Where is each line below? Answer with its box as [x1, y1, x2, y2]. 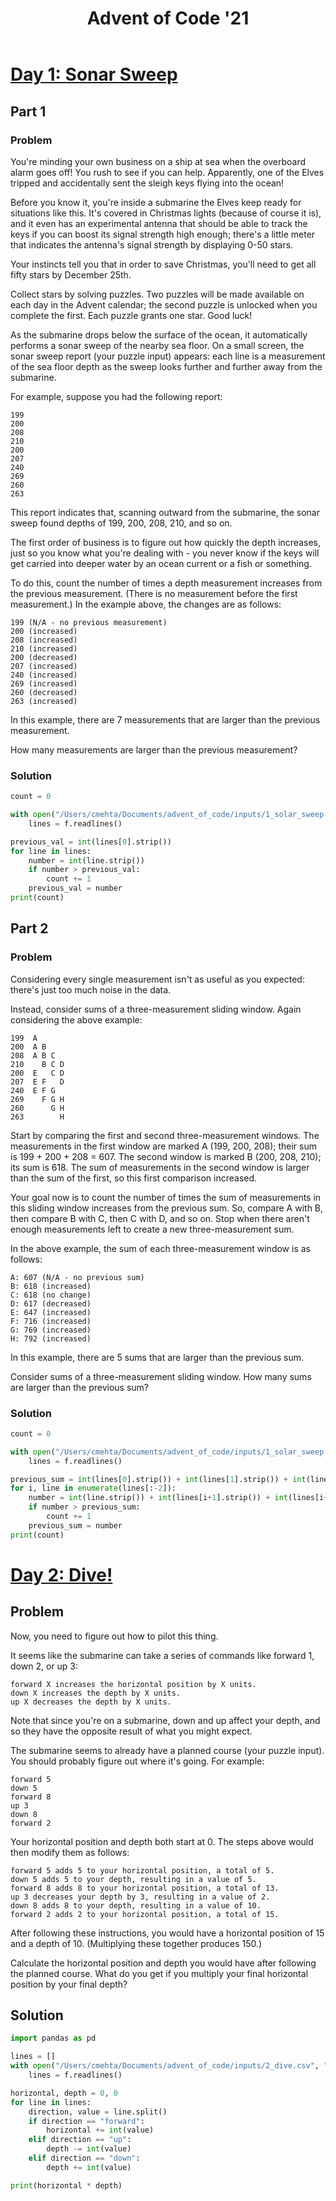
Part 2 [10, 920, 49, 937]
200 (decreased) [10, 652, 78, 662]
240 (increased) [10, 670, 78, 680]
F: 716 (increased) [10, 1316, 92, 1326]
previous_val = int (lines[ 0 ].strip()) [10, 837, 172, 847]
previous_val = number [28, 883, 123, 894]
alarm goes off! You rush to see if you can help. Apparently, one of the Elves [10, 166, 325, 178]
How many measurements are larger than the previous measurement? [10, 743, 298, 756]
